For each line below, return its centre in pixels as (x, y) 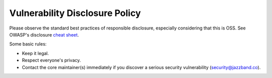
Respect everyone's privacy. (51, 60)
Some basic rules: (28, 44)
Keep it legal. (36, 53)
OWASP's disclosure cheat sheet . (44, 34)
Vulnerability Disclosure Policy (75, 13)
